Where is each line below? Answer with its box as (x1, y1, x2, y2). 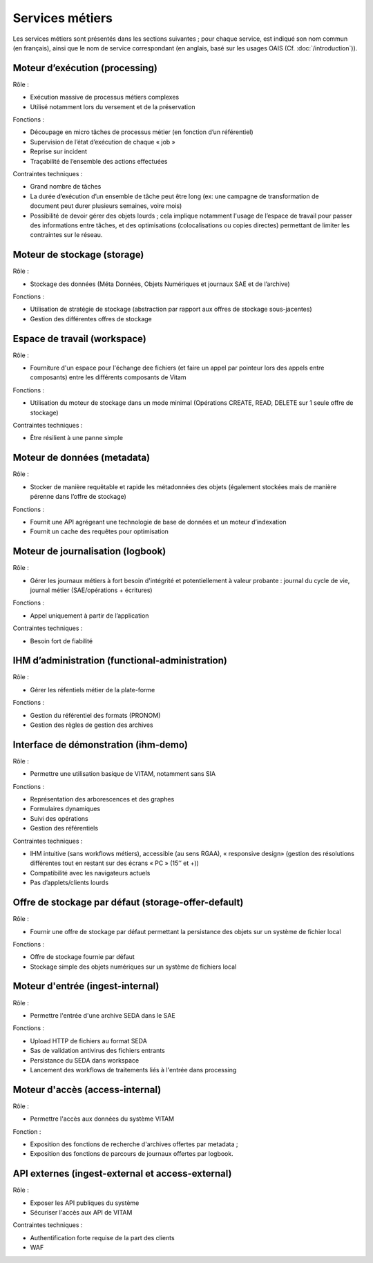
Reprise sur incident (30, 147, 88, 155)
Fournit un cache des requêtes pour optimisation (30, 527, 169, 535)
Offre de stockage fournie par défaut (30, 953, 135, 961)
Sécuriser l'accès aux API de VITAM (30, 1208, 133, 1217)
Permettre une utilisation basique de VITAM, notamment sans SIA (30, 770, 216, 778)
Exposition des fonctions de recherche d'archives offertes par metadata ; (30, 1140, 238, 1148)
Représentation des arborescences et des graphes (30, 795, 175, 804)
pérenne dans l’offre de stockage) (30, 493, 127, 501)
